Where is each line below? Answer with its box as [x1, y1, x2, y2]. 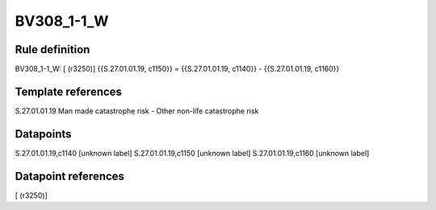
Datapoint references [15, 169, 125, 183]
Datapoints [15, 127, 72, 141]
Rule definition [15, 43, 90, 56]
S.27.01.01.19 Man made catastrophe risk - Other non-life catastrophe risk [15, 105, 259, 116]
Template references [15, 84, 123, 98]
